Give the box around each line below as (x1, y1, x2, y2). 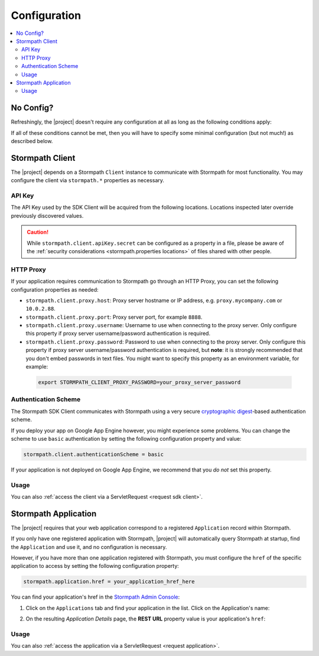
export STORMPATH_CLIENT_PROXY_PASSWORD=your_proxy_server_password (38, 379, 241, 386)
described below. (11, 137, 53, 144)
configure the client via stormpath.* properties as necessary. (11, 177, 165, 184)
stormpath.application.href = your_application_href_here (23, 579, 195, 585)
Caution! (27, 228, 49, 236)
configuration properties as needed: (11, 286, 99, 293)
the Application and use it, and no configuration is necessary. (11, 543, 167, 550)
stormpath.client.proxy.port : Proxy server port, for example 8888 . (25, 314, 203, 321)
